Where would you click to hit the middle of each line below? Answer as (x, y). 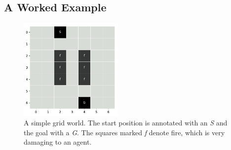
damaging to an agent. (58, 142)
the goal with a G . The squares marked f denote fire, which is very (124, 132)
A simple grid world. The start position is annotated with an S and (126, 123)
